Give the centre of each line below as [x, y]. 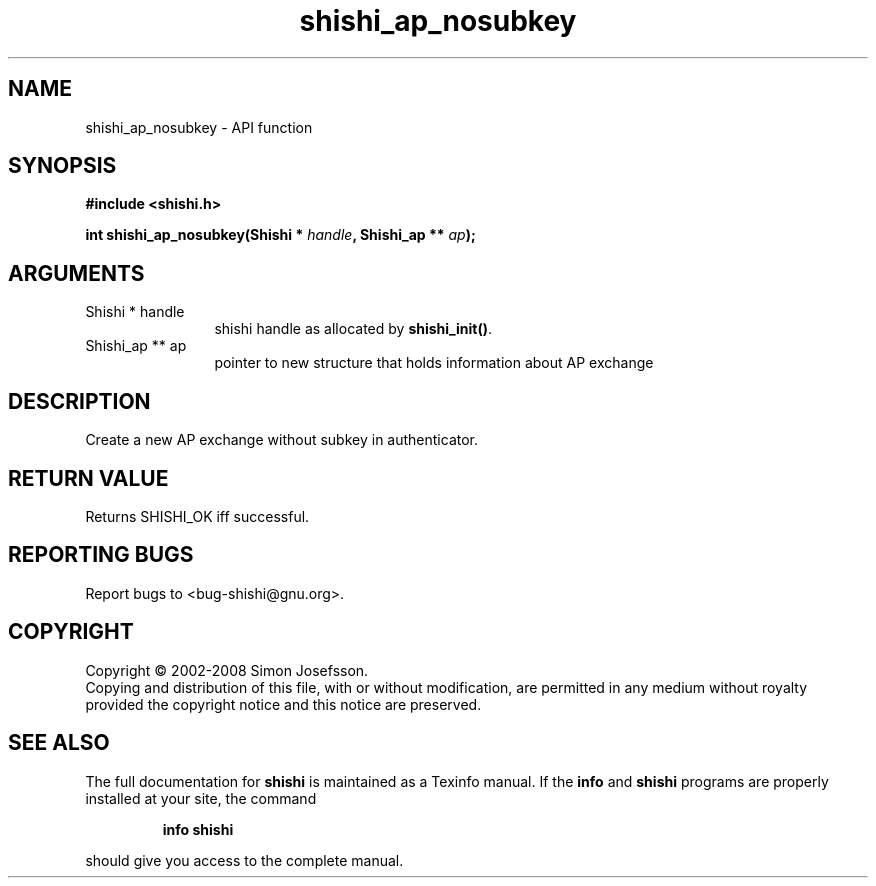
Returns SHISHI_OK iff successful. [197, 516]
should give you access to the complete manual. [244, 860]
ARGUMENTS [76, 273]
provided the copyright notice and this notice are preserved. [283, 704]
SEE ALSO [59, 743]
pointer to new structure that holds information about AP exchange [434, 363]
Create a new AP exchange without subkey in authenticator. [282, 440]
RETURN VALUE [88, 478]
